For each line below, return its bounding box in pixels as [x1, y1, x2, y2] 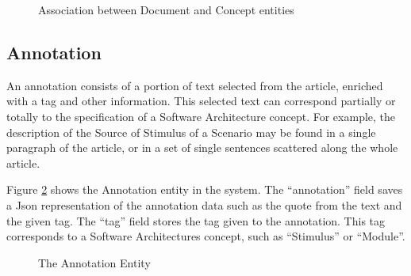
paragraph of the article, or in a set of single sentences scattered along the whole [6, 139, 398, 156]
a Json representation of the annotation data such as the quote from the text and [6, 196, 402, 213]
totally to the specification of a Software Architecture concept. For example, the [6, 108, 396, 124]
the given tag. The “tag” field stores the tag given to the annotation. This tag [6, 212, 386, 229]
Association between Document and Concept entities [38, 2, 294, 17]
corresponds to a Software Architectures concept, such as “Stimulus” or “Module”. [6, 228, 405, 244]
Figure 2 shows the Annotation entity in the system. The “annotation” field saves [6, 181, 403, 198]
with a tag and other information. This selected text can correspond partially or [6, 93, 396, 109]
